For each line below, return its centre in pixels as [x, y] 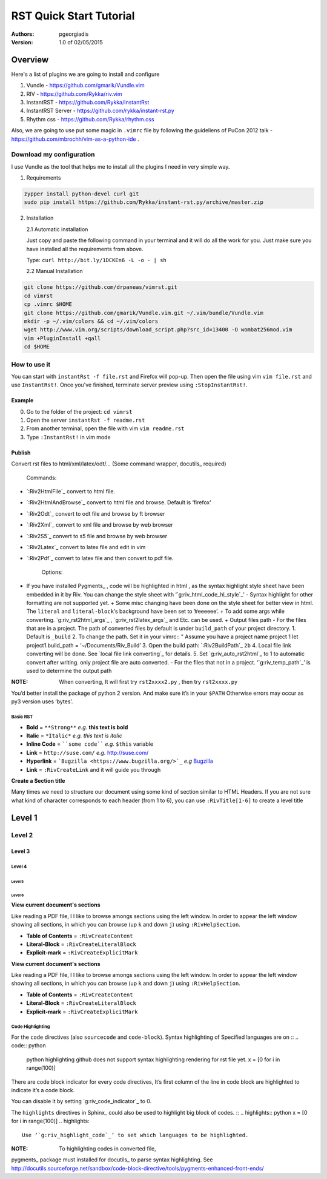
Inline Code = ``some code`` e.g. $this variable [90, 744]
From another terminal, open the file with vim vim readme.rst [105, 428]
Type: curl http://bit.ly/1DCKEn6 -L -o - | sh [96, 260]
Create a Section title [38, 780]
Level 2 [22, 836]
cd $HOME [37, 347]
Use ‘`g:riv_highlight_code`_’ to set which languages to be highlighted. [135, 1135]
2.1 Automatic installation [57, 229]
